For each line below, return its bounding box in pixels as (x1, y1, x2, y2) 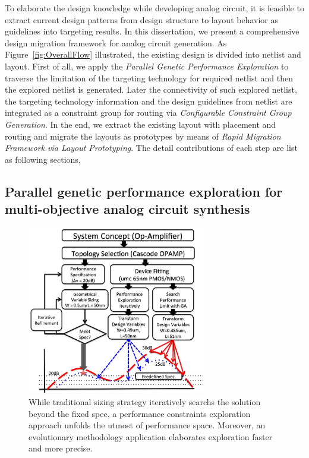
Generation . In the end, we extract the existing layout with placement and (5, 118, 276, 130)
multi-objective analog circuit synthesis (5, 200, 250, 218)
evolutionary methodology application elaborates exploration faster (29, 430, 273, 443)
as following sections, (5, 153, 81, 165)
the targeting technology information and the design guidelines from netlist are (5, 94, 292, 107)
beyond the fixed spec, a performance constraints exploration (29, 407, 251, 419)
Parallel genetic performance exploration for (5, 182, 283, 200)
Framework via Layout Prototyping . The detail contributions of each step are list (5, 141, 298, 154)
